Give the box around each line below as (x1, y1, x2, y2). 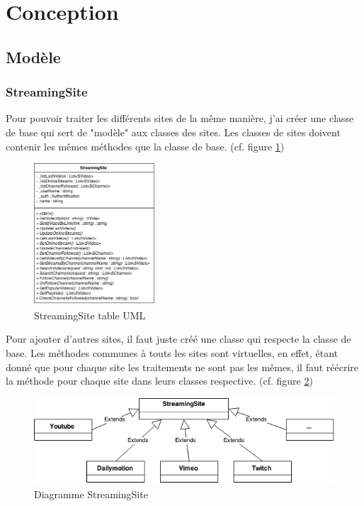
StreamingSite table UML (34, 307, 146, 322)
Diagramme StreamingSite (34, 486, 148, 501)
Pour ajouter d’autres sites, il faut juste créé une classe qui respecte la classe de (6, 331, 351, 346)
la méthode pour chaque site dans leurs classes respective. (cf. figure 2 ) (6, 373, 313, 388)
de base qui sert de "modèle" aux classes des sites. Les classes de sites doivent (6, 124, 341, 139)
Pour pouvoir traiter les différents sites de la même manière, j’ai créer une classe (6, 111, 354, 126)
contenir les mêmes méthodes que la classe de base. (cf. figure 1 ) (6, 138, 285, 153)
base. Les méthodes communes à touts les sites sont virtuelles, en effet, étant (6, 345, 339, 360)
